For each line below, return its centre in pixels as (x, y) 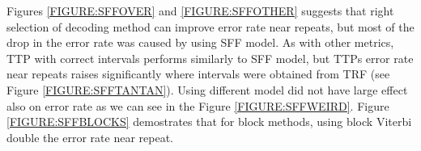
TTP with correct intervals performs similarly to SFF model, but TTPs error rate (210, 58)
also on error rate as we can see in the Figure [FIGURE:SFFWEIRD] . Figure (198, 105)
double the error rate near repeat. (90, 137)
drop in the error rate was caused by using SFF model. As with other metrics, (200, 42)
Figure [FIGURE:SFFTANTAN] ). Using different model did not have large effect (207, 89)
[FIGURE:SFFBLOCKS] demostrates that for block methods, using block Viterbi (209, 122)
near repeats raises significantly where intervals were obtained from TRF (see (198, 74)
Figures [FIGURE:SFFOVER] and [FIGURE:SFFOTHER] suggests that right (200, 10)
